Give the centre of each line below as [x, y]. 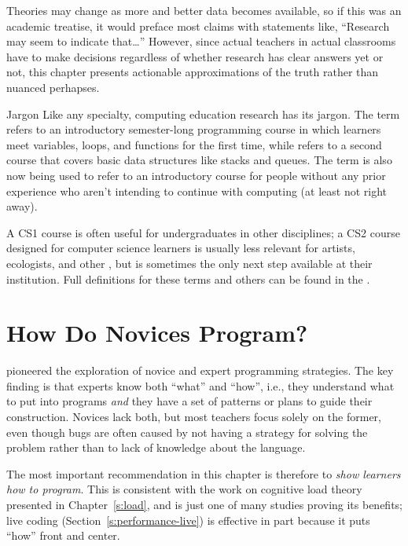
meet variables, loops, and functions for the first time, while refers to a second [194, 144]
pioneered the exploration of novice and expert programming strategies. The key [200, 370]
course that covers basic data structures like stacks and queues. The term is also [199, 160]
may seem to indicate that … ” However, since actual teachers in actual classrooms [201, 41]
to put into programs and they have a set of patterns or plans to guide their [189, 401]
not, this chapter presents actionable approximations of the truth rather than [193, 72]
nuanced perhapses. [53, 87]
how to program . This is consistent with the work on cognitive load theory [184, 489]
